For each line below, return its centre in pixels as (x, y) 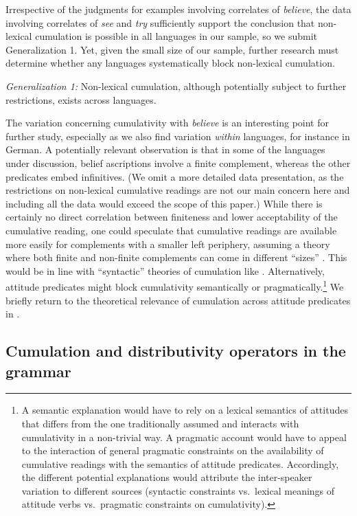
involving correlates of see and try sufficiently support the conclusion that (160, 22)
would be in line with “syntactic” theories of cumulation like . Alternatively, (165, 270)
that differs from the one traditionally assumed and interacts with (160, 423)
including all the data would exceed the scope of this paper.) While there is (164, 203)
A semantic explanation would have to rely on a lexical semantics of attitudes (185, 410)
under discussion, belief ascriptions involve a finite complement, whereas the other (178, 162)
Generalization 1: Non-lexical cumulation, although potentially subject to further (176, 86)
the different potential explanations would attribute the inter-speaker (167, 477)
